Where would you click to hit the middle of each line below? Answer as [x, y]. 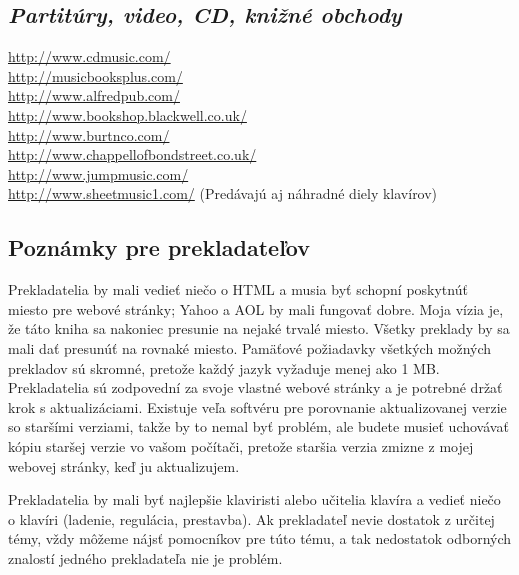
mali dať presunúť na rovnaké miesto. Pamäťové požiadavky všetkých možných [250, 347]
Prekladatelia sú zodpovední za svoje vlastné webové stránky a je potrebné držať [255, 387]
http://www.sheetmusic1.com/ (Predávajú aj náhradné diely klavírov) [223, 193]
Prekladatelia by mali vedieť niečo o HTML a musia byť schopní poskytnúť [238, 289]
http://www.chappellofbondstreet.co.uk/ [132, 154]
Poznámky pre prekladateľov [159, 247]
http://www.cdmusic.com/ [89, 56]
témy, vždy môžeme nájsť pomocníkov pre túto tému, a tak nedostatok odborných [260, 538]
